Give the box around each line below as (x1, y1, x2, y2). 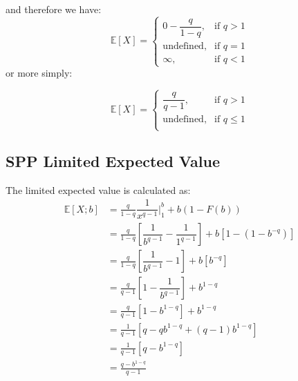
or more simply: (6, 66, 73, 80)
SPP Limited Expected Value (6, 150, 221, 171)
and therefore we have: (6, 2, 102, 16)
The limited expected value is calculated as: (6, 182, 191, 197)
